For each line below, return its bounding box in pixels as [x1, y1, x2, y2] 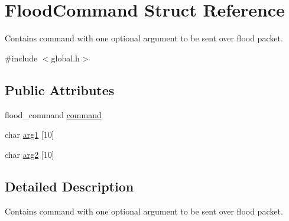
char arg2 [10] [5, 148, 54, 160]
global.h [51, 51, 80, 64]
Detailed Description [5, 177, 134, 195]
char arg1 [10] [5, 128, 54, 141]
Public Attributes [5, 80, 115, 99]
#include [5, 51, 38, 64]
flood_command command [5, 108, 102, 121]
